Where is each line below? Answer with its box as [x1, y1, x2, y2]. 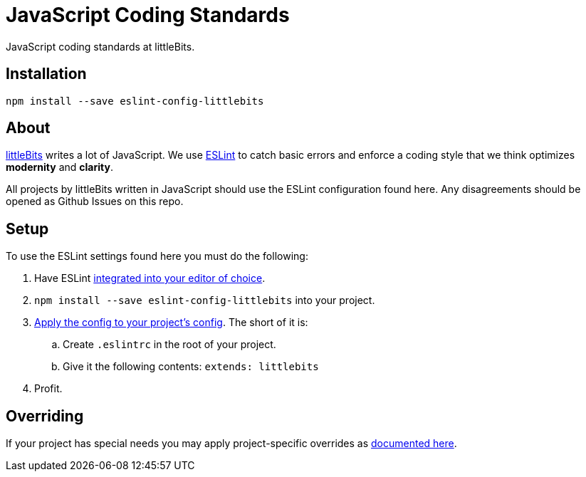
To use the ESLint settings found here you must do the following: [6, 250, 308, 263]
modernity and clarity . [6, 161, 113, 174]
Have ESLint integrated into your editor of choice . [34, 272, 266, 285]
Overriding [6, 407, 84, 425]
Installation [6, 65, 87, 83]
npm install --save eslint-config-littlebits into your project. [34, 294, 375, 307]
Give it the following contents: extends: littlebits [63, 360, 319, 373]
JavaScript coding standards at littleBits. [6, 40, 195, 53]
